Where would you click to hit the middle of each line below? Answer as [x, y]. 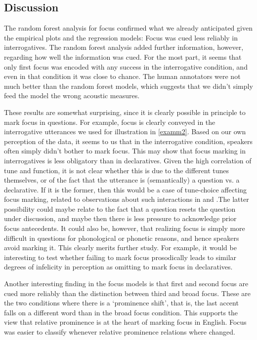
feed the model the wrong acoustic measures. [72, 95]
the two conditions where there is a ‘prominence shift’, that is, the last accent [121, 303]
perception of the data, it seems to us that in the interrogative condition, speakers [128, 141]
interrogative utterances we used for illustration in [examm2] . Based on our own [125, 132]
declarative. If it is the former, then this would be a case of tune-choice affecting [126, 189]
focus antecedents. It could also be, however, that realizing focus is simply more [125, 228]
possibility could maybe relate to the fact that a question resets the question [120, 208]
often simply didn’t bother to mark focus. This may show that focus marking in [125, 151]
